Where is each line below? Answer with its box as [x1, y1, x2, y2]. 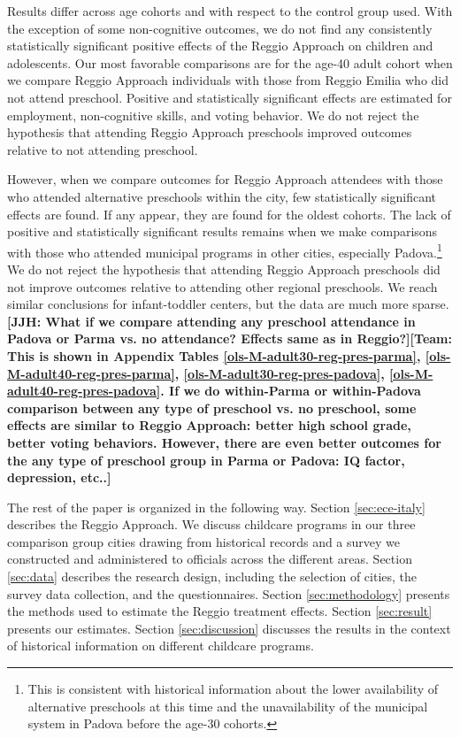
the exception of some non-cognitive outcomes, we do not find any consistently [7, 19, 433, 37]
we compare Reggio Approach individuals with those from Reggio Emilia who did [7, 71, 449, 89]
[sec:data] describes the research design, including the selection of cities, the [7, 567, 418, 586]
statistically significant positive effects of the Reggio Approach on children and [7, 36, 433, 55]
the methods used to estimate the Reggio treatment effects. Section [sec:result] [7, 602, 433, 620]
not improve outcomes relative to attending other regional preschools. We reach [7, 277, 438, 296]
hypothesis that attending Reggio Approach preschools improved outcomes [7, 123, 412, 142]
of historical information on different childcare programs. [7, 636, 314, 655]
